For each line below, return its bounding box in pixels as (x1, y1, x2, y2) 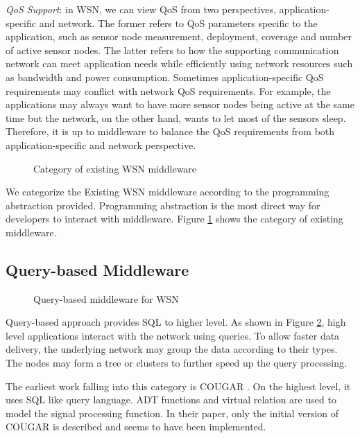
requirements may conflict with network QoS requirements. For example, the (6, 83, 331, 98)
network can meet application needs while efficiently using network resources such (6, 56, 353, 71)
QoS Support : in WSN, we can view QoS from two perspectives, (6, 2, 276, 16)
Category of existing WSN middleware (33, 161, 197, 175)
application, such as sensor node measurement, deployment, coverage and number (6, 29, 352, 44)
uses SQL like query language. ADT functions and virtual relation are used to (6, 392, 336, 407)
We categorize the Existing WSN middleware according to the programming (6, 184, 329, 199)
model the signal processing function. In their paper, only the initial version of (6, 405, 339, 420)
